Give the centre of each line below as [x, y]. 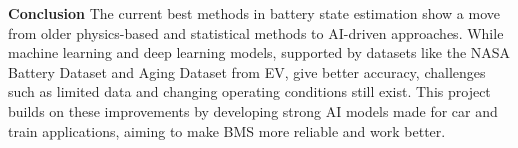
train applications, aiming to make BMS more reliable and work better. [227, 130]
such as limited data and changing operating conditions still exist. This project [249, 91]
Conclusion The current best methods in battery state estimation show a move [254, 13]
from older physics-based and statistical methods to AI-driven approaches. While [256, 32]
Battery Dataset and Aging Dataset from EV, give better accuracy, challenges [247, 71]
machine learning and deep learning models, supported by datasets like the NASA [259, 52]
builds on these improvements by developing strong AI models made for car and [253, 110]
